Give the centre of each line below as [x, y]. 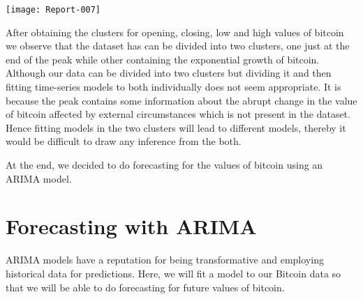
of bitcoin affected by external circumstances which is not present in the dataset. [178, 114]
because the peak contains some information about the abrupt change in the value [181, 100]
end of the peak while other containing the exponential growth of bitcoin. [163, 59]
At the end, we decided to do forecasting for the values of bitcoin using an [164, 164]
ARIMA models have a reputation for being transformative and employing [165, 260]
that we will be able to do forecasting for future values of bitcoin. [145, 287]
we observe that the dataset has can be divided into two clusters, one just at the [178, 46]
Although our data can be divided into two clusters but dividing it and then [169, 73]
